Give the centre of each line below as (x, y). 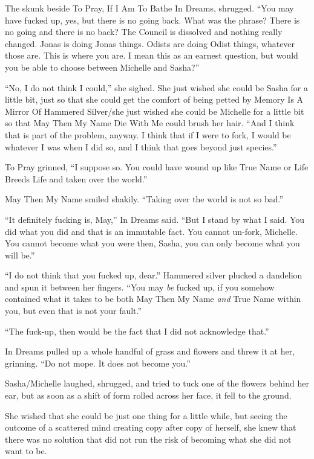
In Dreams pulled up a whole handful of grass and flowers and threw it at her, (150, 351)
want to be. (26, 451)
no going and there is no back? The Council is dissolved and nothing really (144, 32)
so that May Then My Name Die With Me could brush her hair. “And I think (150, 123)
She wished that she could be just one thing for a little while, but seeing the (146, 415)
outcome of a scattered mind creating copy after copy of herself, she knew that (151, 427)
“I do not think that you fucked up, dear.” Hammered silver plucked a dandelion (154, 275)
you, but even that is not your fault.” (74, 311)
